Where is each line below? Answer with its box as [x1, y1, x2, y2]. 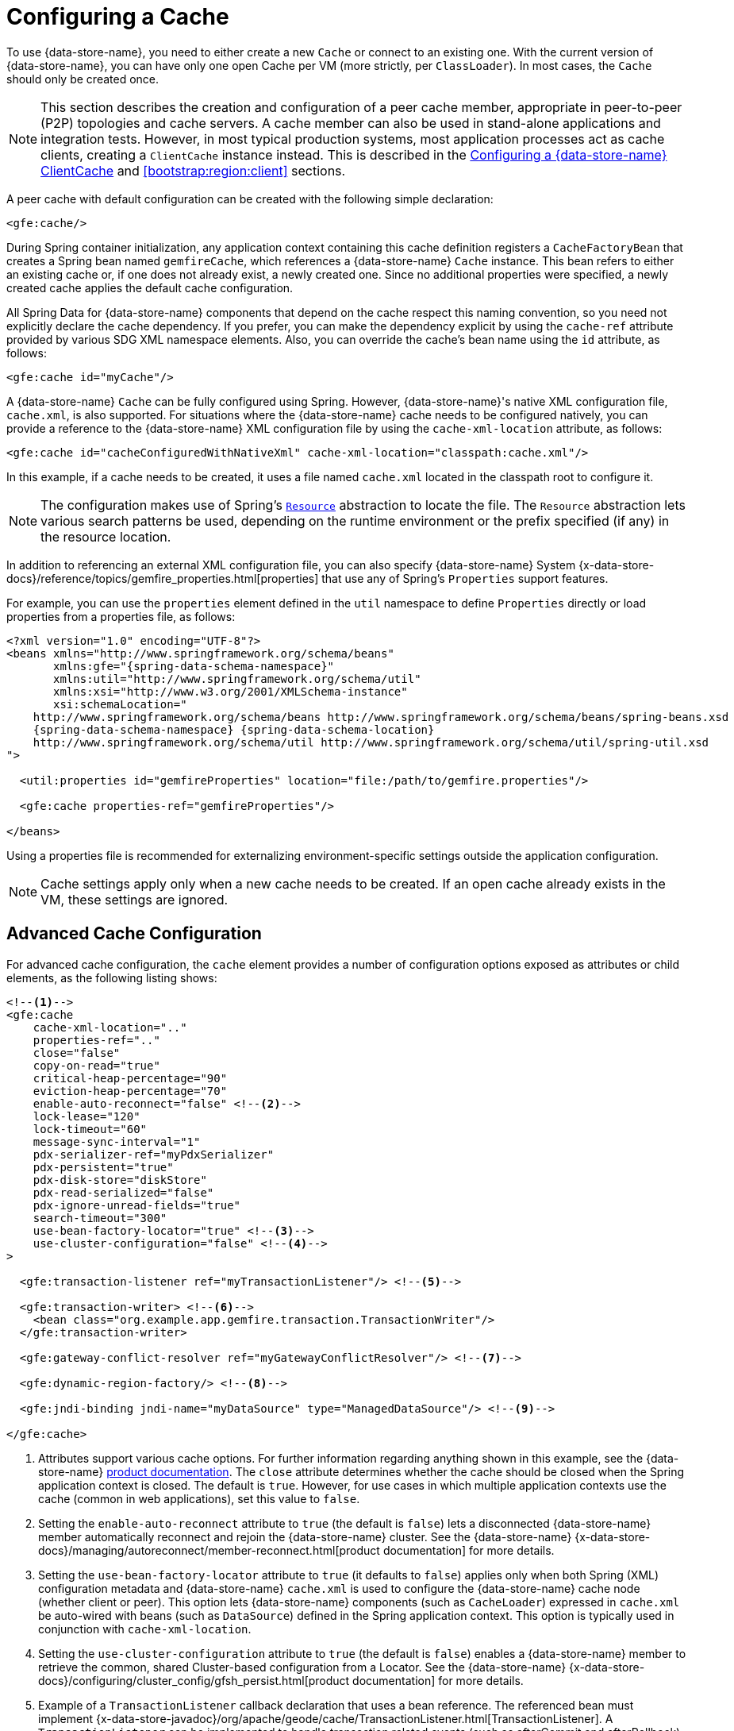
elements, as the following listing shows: [6, 970, 217, 985]
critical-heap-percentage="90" [33, 1071, 228, 1085]
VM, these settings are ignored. [40, 891, 229, 908]
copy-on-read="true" [33, 1058, 160, 1072]
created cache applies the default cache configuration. [6, 280, 294, 295]
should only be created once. [6, 71, 159, 86]
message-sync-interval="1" [33, 1135, 201, 1148]
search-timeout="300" [33, 1211, 167, 1224]
